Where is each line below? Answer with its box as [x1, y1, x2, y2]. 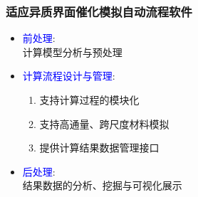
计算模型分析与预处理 [22, 44, 123, 59]
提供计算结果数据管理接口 [39, 140, 160, 155]
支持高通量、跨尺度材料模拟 [39, 116, 170, 131]
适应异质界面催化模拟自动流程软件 [6, 2, 192, 20]
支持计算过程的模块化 [39, 92, 140, 107]
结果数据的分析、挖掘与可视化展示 [22, 178, 182, 193]
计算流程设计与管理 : [22, 68, 115, 83]
